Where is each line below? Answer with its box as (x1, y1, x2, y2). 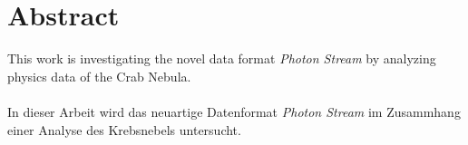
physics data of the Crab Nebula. (7, 66, 191, 85)
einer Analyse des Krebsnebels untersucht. (7, 120, 241, 139)
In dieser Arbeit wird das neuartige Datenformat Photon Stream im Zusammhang (7, 101, 461, 121)
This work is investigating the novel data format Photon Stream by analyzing (7, 49, 436, 68)
